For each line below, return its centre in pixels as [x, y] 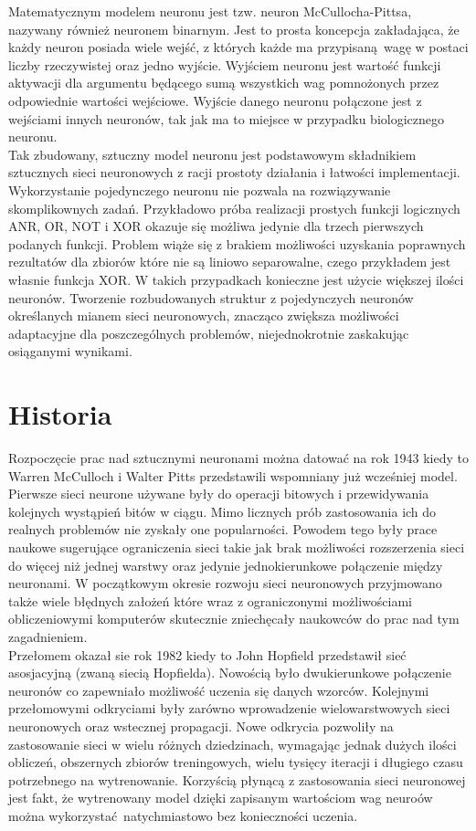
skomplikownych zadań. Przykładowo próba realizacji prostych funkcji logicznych [234, 208]
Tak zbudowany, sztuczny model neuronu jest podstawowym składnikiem [212, 154]
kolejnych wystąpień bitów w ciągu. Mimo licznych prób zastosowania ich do [222, 511]
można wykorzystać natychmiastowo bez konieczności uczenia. [183, 815]
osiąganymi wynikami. [70, 351]
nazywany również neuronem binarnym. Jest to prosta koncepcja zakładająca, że [234, 29]
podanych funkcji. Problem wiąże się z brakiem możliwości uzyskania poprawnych [237, 243]
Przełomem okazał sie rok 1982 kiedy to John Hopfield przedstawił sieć [207, 654]
